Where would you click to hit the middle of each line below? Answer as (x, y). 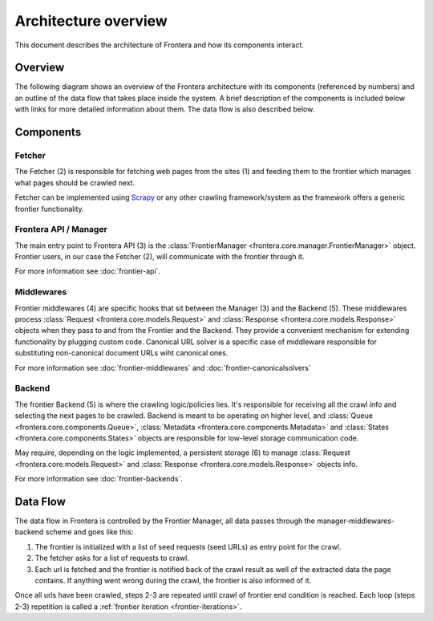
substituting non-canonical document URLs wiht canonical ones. (121, 353)
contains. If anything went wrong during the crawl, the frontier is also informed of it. (173, 580)
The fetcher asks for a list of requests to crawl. (112, 558)
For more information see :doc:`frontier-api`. (87, 271)
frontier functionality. (49, 209)
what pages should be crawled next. (75, 183)
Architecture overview (91, 21)
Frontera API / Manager (61, 229)
